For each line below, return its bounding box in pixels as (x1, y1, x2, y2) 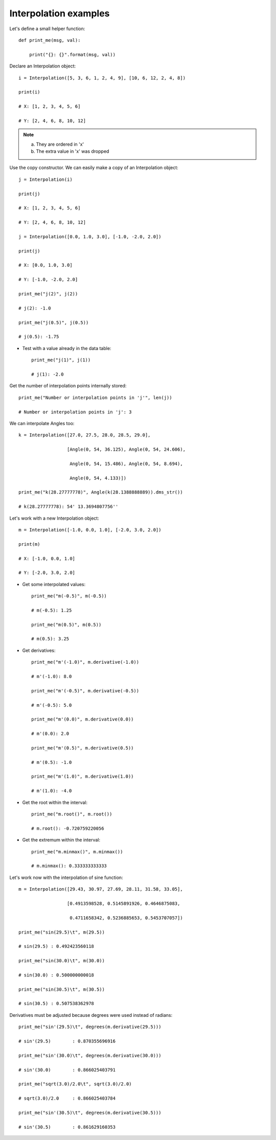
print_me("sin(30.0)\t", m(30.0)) (18, 958, 105, 964)
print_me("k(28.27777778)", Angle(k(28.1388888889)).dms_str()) (18, 490, 183, 495)
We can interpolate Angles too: (9, 420, 75, 426)
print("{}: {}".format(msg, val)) (29, 52, 116, 57)
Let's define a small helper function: (9, 26, 85, 32)
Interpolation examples (9, 8, 110, 19)
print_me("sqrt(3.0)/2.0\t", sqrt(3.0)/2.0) (18, 1081, 132, 1087)
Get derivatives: (22, 647, 56, 654)
